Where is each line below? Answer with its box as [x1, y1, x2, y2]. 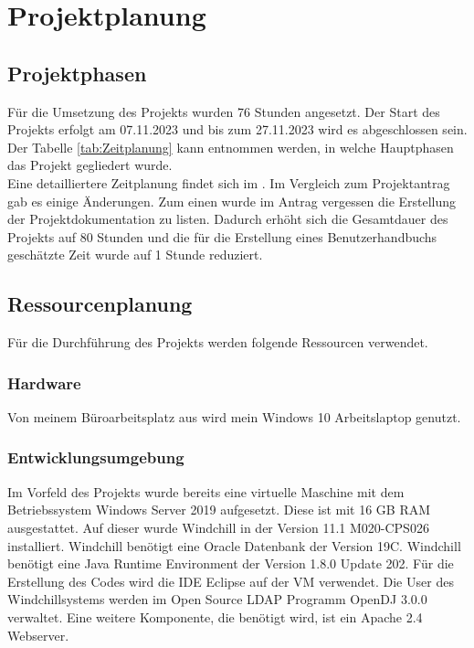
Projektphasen [7, 58, 147, 87]
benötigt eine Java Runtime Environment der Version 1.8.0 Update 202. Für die [7, 554, 454, 573]
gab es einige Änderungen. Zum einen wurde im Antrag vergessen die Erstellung [7, 191, 457, 210]
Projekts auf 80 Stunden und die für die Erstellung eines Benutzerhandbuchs [7, 227, 437, 246]
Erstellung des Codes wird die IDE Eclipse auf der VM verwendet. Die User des [7, 571, 454, 590]
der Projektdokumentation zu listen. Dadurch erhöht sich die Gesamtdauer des [7, 209, 448, 228]
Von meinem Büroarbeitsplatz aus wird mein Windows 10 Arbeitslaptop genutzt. [7, 407, 461, 426]
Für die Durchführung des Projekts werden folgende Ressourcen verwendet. [7, 333, 428, 352]
